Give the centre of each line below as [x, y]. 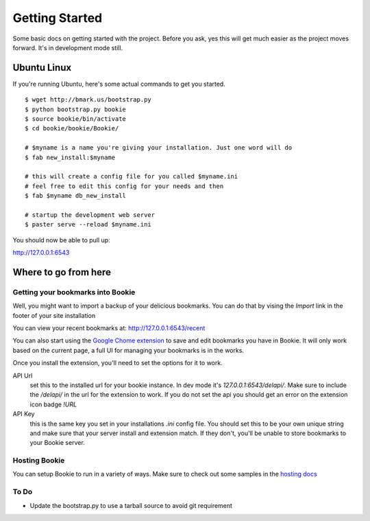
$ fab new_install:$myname [70, 157]
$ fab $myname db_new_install [76, 196]
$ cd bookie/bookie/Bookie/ [72, 128]
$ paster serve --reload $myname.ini [88, 224]
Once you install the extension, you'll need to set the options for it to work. [118, 363]
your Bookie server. [57, 443]
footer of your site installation [54, 315]
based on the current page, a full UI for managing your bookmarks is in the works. [128, 350]
